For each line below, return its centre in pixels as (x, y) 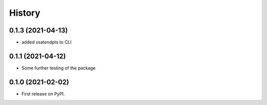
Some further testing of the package (59, 68)
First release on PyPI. (43, 94)
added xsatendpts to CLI (46, 42)
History (25, 13)
